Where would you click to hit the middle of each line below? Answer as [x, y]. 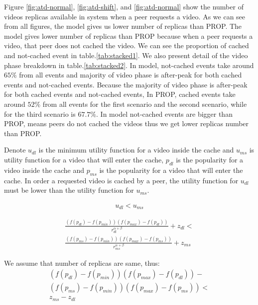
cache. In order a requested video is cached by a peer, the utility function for [121, 180]
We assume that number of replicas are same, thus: [82, 263]
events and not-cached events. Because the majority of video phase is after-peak [126, 84]
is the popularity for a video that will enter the [171, 170]
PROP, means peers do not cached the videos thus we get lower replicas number [127, 123]
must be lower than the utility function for [69, 190]
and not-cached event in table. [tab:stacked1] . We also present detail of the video [126, 55]
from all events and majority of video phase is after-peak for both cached [130, 75]
